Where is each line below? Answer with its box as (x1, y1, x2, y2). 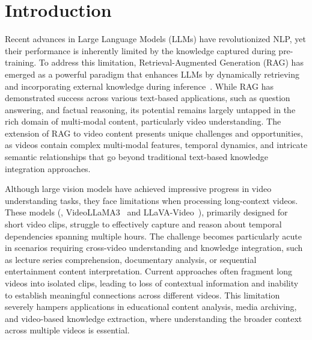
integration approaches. (5, 162, 91, 175)
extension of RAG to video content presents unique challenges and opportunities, (5, 126, 303, 139)
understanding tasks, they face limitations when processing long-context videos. (5, 194, 298, 206)
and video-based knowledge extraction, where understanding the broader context (5, 312, 302, 324)
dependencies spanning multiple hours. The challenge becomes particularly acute (5, 229, 302, 242)
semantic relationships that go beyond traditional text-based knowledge (5, 150, 268, 163)
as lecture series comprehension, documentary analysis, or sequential (5, 253, 257, 265)
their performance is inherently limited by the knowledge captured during (5, 44, 276, 57)
